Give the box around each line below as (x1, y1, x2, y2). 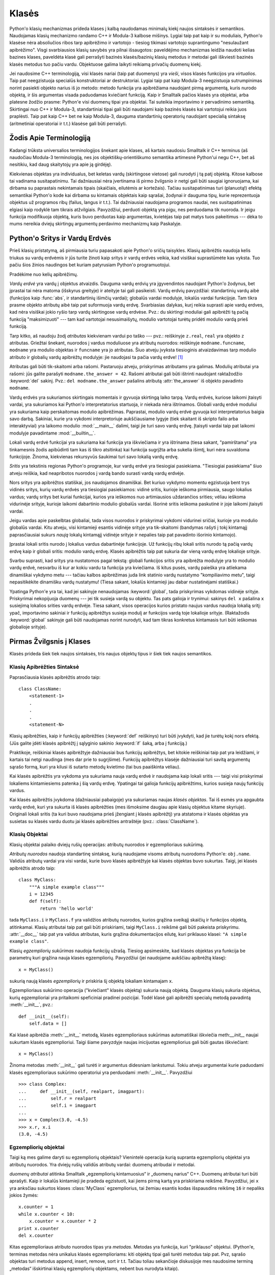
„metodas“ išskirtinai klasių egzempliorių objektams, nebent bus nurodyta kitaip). (9, 1265, 179, 1271)
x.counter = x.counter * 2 (29, 1218, 97, 1224)
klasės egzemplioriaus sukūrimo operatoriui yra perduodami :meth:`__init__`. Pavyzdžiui (9, 1069, 193, 1076)
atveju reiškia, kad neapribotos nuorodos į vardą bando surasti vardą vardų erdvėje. (9, 470, 185, 476)
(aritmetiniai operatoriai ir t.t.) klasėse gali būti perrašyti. (9, 120, 127, 126)
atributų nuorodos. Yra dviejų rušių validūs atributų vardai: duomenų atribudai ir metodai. (9, 1161, 196, 1167)
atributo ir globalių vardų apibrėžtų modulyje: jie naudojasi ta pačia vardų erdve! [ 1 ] (9, 354, 183, 360)
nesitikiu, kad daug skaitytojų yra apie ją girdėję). (9, 161, 112, 168)
